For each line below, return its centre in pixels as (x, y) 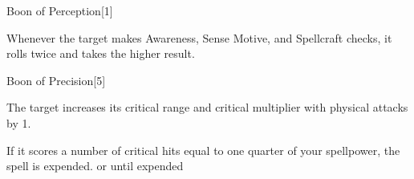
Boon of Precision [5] (56, 80)
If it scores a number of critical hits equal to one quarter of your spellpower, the (203, 150)
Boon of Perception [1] (60, 10)
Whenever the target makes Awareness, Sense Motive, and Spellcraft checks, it (199, 37)
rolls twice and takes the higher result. (101, 53)
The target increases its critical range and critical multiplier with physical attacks (207, 107)
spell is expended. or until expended (95, 166)
